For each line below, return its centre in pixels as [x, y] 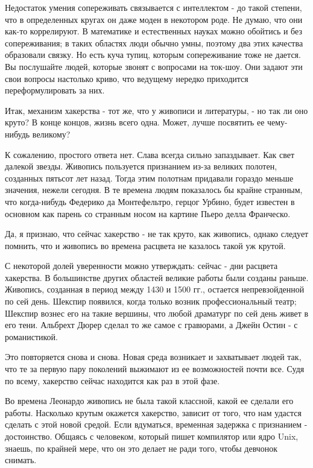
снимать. [21, 460]
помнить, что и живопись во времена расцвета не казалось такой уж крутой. [145, 245]
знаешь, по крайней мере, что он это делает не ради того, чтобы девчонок [141, 448]
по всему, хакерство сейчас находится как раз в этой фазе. [112, 380]
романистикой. [31, 336]
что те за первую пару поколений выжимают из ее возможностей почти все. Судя [155, 369]
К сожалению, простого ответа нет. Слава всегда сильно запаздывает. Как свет [150, 154]
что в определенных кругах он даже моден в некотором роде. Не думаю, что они [154, 19]
